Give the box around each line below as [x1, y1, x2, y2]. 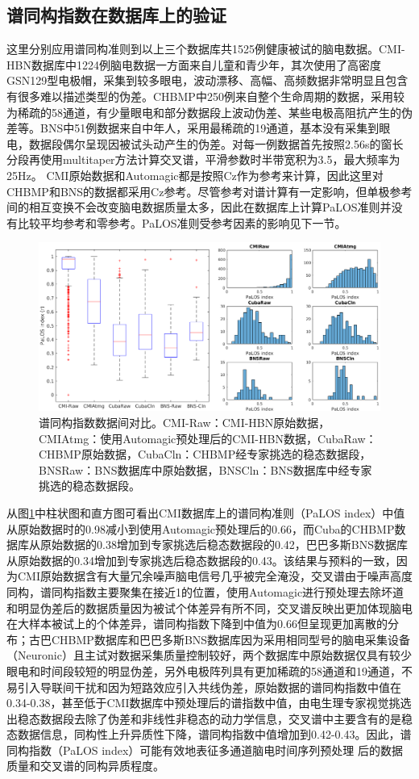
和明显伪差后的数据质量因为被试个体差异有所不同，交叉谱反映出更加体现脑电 [6, 599, 413, 616]
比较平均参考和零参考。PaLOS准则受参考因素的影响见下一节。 [17, 214, 346, 231]
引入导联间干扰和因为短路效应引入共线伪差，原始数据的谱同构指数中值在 [17, 678, 401, 695]
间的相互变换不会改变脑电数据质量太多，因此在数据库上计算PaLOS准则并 [6, 199, 392, 216]
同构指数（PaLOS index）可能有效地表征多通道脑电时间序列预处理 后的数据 [6, 741, 403, 758]
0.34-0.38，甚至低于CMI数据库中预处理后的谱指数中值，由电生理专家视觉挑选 [6, 694, 412, 711]
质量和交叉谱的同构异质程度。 [6, 757, 164, 774]
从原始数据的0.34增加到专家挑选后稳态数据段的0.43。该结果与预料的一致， [6, 551, 396, 568]
